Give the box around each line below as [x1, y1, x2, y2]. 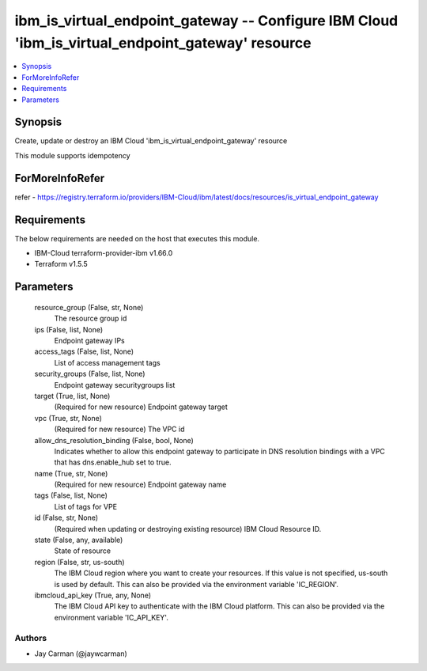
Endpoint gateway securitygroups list [54, 380, 176, 389]
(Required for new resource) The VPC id [54, 424, 185, 434]
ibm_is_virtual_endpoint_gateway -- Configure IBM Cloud [14, 12, 399, 29]
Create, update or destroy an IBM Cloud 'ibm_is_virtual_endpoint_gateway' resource [14, 136, 288, 146]
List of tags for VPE [54, 502, 118, 511]
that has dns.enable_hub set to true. [54, 457, 172, 467]
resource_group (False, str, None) [34, 302, 144, 312]
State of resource [54, 546, 111, 555]
